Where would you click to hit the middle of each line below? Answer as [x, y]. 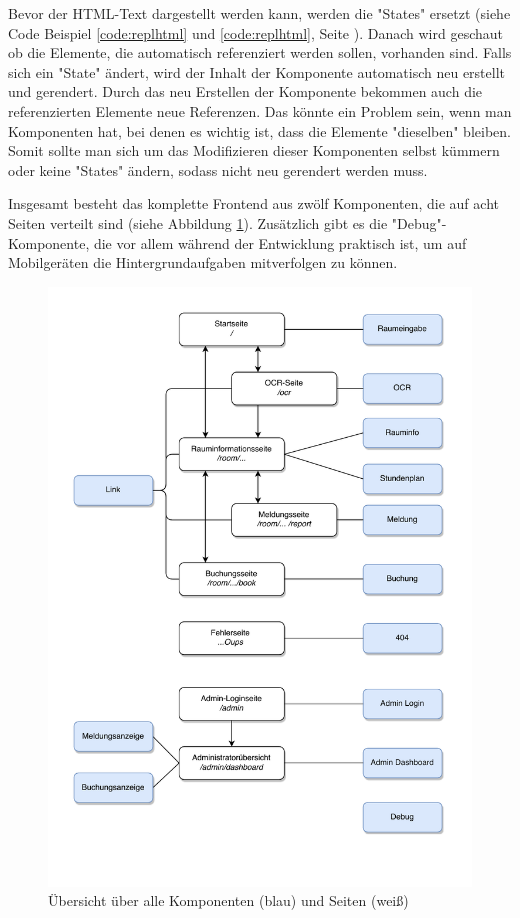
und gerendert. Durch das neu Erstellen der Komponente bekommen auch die [245, 91]
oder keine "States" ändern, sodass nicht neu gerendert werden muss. [218, 169]
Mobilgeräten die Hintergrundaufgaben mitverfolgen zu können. [203, 262]
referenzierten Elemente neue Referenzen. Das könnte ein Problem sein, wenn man [260, 110]
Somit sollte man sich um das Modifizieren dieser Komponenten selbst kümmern [254, 150]
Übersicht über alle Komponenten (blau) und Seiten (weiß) [228, 900]
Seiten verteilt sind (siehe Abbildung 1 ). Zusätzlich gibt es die [198, 222]
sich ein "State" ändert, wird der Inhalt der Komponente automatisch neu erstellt [257, 71]
